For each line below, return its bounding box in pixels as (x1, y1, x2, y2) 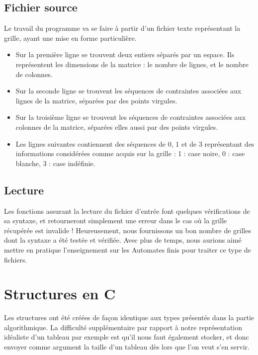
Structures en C (4, 283, 116, 304)
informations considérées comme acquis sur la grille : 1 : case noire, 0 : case (15, 148, 245, 159)
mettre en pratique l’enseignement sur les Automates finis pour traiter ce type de (4, 244, 251, 255)
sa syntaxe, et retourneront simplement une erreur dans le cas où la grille (4, 215, 227, 226)
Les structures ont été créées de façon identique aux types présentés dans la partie (4, 312, 254, 323)
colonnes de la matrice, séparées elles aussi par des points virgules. (15, 121, 218, 132)
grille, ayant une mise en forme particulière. (4, 32, 137, 43)
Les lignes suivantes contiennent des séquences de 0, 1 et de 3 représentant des (15, 138, 255, 149)
